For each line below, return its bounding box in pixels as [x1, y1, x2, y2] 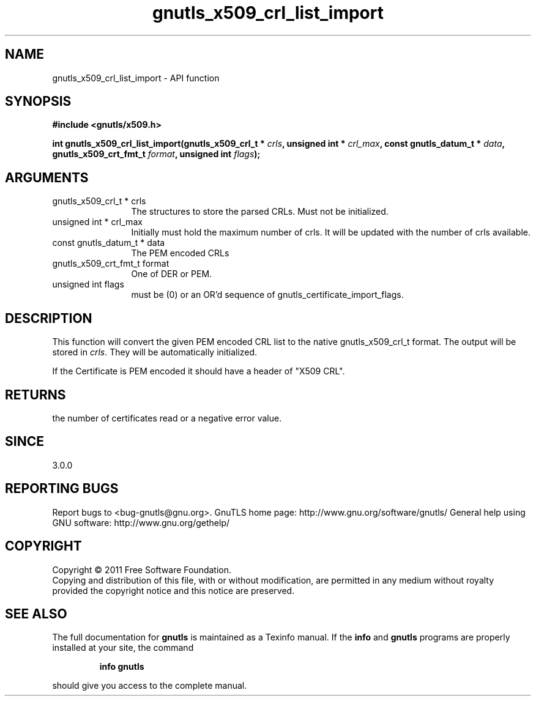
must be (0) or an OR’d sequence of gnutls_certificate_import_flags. [131, 289, 404, 300]
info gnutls [99, 661, 144, 672]
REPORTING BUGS [5, 481, 119, 497]
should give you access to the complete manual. [52, 680, 247, 691]
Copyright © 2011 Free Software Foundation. [52, 564, 232, 575]
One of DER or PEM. [131, 269, 212, 280]
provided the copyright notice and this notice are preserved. [52, 585, 295, 596]
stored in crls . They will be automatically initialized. [52, 347, 258, 358]
